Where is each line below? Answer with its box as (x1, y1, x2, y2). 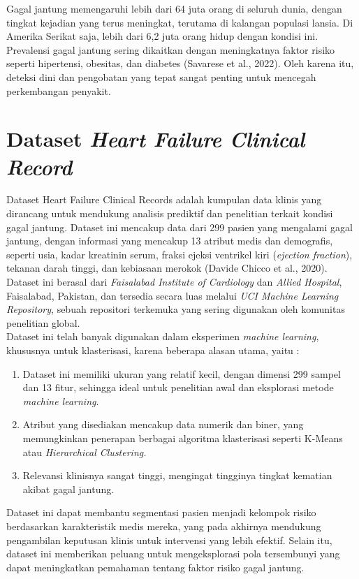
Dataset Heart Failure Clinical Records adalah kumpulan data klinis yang (6, 192, 322, 207)
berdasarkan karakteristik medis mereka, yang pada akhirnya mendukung (6, 518, 321, 533)
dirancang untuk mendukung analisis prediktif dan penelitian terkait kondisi (6, 206, 333, 221)
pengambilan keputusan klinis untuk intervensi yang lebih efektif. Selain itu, (6, 532, 332, 547)
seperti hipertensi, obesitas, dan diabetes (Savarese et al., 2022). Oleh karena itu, (6, 56, 354, 71)
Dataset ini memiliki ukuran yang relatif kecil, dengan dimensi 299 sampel (22, 366, 341, 381)
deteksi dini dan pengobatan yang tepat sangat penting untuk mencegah (6, 69, 316, 84)
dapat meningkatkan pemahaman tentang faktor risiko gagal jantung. (6, 559, 305, 574)
